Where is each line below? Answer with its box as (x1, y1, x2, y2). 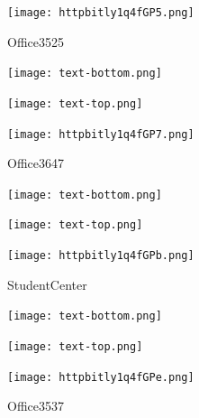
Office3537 (7, 396, 64, 415)
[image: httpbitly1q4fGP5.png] (7, 6, 194, 19)
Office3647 (7, 153, 64, 172)
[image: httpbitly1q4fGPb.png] (7, 249, 194, 263)
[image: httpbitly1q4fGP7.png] (7, 127, 194, 141)
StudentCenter (7, 274, 87, 293)
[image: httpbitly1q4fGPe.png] (7, 370, 194, 384)
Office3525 (7, 32, 64, 51)
